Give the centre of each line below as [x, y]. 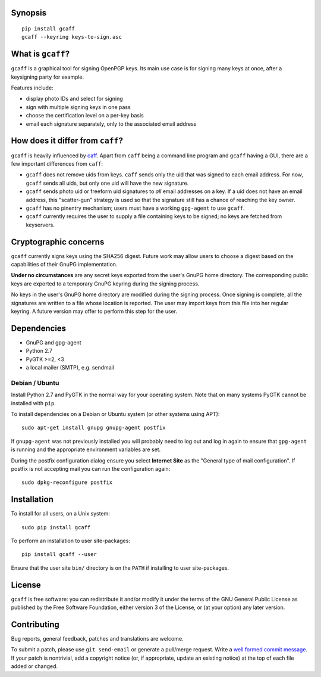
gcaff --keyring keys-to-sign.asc [72, 37]
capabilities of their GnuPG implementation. [64, 264]
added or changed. [34, 666]
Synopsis [29, 13]
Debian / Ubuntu [35, 383]
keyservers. [40, 225]
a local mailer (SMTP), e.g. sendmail [70, 368]
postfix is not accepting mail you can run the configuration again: [91, 468]
